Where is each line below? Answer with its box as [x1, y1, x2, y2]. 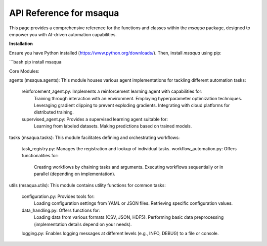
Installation [9, 41, 33, 47]
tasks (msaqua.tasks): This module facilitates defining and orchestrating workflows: [9, 134, 180, 140]
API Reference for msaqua [9, 7, 119, 18]
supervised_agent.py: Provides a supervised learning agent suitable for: [21, 116, 168, 122]
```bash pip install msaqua [9, 59, 62, 65]
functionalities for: [21, 153, 59, 159]
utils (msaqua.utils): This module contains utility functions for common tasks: [9, 182, 166, 188]
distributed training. [34, 109, 74, 115]
